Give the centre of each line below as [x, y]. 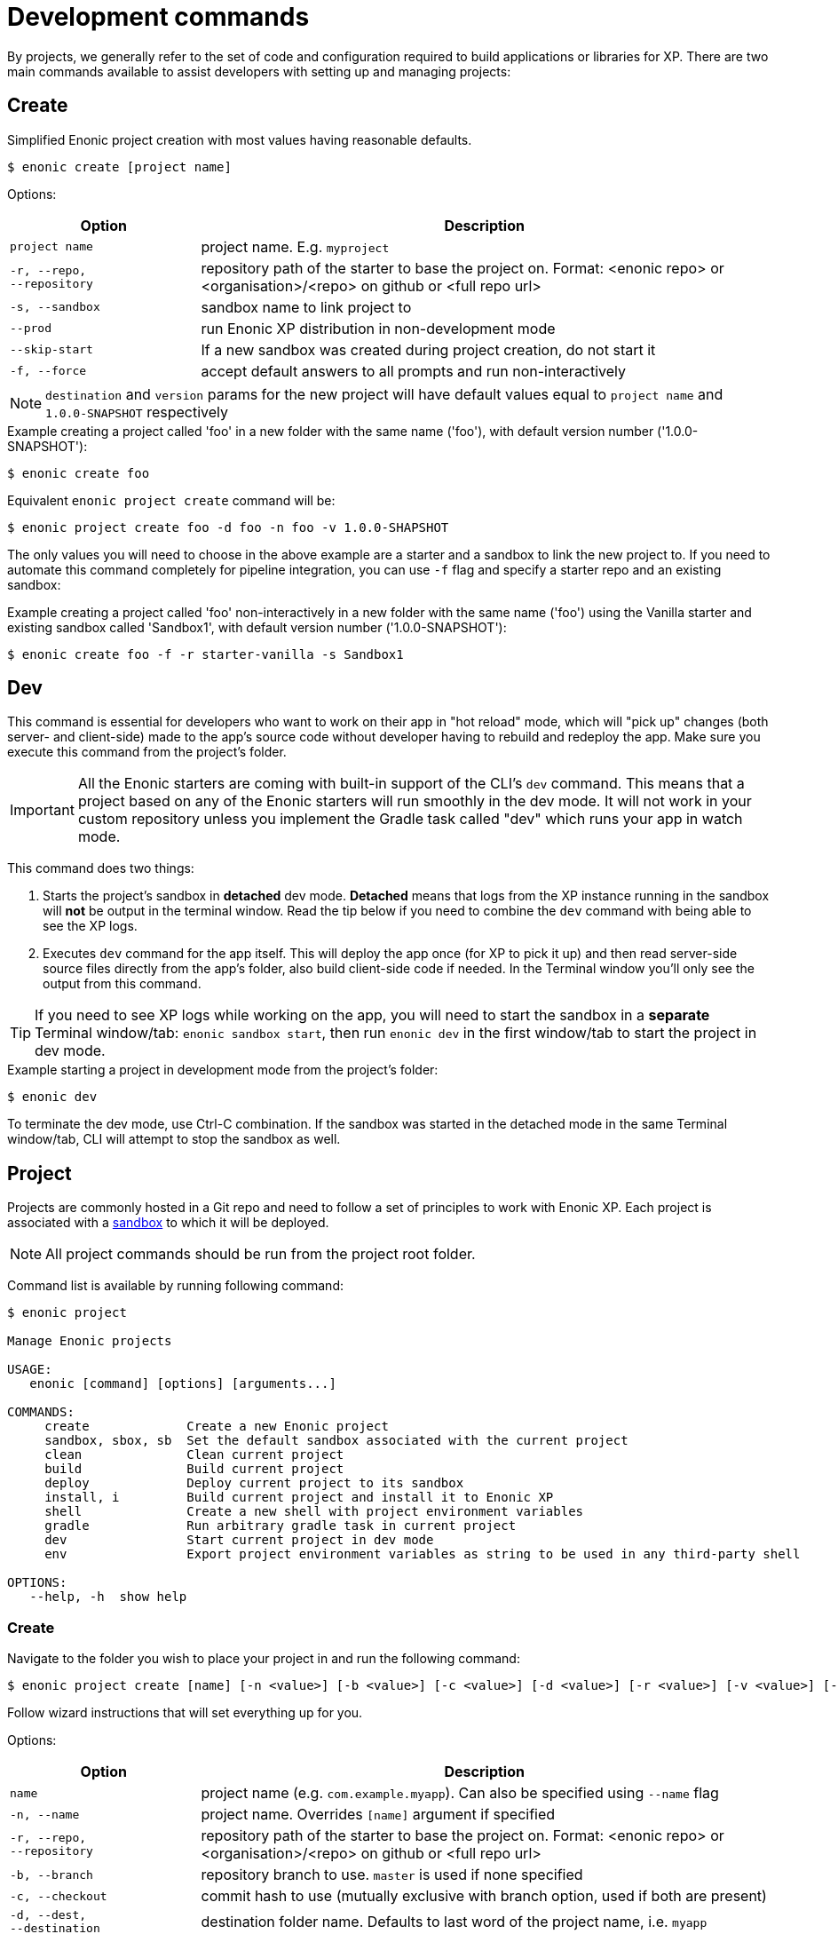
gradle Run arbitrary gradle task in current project [281, 1526]
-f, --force [48, 371]
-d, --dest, [48, 1915]
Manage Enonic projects [90, 1341]
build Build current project [194, 1469]
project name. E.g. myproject [295, 246]
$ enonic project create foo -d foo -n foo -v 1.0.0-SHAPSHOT [228, 527]
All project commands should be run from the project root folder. [261, 1254]
